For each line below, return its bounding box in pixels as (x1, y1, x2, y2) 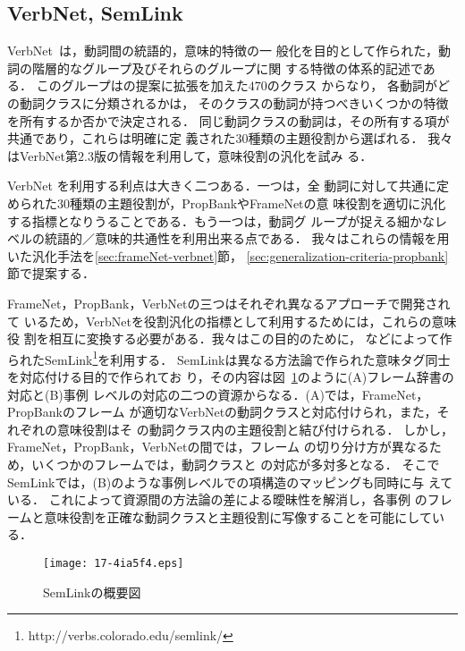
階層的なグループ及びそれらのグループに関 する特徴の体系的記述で (31, 58, 423, 77)
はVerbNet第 (7, 146, 78, 165)
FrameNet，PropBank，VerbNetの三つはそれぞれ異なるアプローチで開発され (7, 293, 451, 312)
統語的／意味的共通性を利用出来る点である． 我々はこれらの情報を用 (44, 229, 450, 248)
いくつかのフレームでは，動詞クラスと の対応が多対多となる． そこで (31, 454, 440, 473)
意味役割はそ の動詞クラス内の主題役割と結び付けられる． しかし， (56, 419, 454, 438)
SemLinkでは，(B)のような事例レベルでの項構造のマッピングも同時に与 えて (7, 472, 453, 491)
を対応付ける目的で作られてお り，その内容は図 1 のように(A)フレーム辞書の (7, 367, 454, 385)
